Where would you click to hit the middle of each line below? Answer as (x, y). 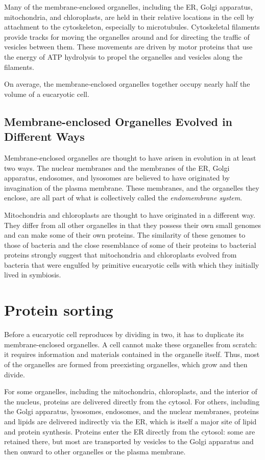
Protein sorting (59, 310)
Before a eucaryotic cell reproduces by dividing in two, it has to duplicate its (124, 334)
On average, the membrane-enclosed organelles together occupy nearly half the (127, 84)
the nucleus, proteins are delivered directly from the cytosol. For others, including (132, 401)
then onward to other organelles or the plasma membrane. (95, 451)
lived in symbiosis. (33, 275)
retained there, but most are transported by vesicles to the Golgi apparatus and (129, 441)
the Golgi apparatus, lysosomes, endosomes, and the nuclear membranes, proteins (132, 411)
